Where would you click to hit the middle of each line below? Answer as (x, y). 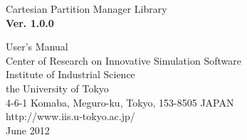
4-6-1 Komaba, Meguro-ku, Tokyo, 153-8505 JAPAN (120, 102)
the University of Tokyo (57, 88)
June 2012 (28, 130)
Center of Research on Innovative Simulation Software (124, 60)
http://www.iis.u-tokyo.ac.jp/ (70, 116)
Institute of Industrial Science (70, 74)
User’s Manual (37, 47)
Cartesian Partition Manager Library (86, 9)
